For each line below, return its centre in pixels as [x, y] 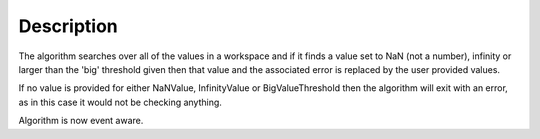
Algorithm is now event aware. [81, 121]
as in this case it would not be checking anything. [120, 102]
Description [68, 26]
